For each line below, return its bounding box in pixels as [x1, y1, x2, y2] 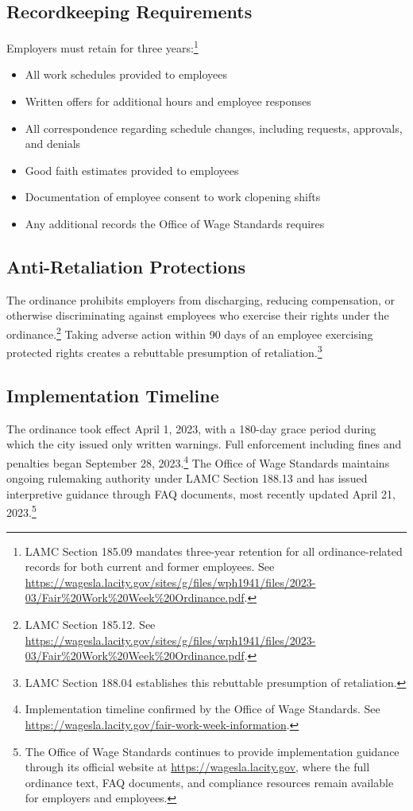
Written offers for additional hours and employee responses [25, 93, 311, 110]
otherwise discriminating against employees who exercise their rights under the [6, 307, 389, 324]
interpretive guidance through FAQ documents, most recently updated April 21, [6, 485, 396, 502]
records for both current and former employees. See [25, 558, 275, 575]
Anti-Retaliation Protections [6, 254, 246, 278]
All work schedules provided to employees [25, 66, 228, 83]
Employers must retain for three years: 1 [6, 37, 199, 56]
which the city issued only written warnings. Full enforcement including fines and [6, 436, 402, 452]
